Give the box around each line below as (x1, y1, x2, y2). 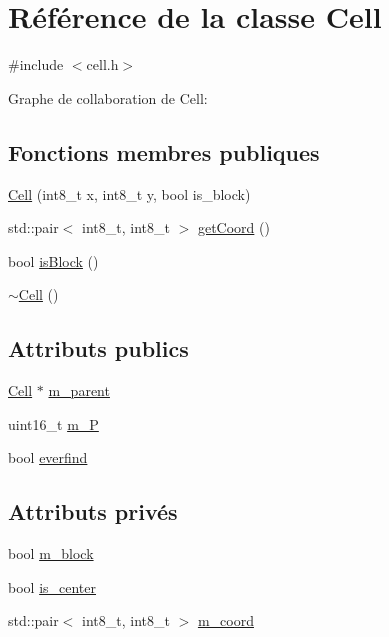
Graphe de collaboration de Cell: (8, 87, 208, 108)
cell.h (86, 54, 119, 75)
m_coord (197, 610, 254, 631)
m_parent (48, 380, 110, 401)
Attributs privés (8, 496, 178, 527)
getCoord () (197, 217, 270, 238)
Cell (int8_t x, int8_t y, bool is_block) (8, 183, 251, 204)
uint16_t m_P (8, 413, 99, 434)
